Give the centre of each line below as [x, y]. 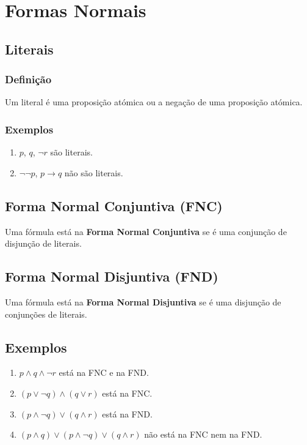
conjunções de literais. [46, 314]
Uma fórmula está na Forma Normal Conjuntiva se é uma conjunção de [146, 231]
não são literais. [94, 172]
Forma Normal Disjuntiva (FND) [112, 276]
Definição [28, 79]
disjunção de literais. [43, 243]
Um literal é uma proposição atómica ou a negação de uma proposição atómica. [154, 102]
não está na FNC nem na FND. [203, 434]
